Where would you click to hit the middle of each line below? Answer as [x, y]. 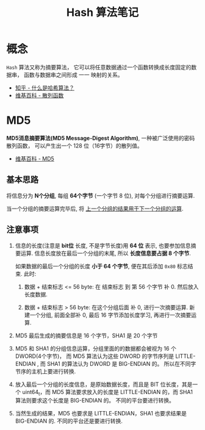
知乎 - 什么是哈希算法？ [45, 88]
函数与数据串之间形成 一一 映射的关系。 [73, 74]
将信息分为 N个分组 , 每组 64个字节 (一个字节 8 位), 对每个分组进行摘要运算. [101, 195]
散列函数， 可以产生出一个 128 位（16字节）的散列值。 [75, 145]
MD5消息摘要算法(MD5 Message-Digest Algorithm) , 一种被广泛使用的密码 [101, 138]
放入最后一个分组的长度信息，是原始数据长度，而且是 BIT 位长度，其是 [104, 384]
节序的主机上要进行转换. [45, 371]
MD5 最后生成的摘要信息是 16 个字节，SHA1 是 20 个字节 [86, 335]
